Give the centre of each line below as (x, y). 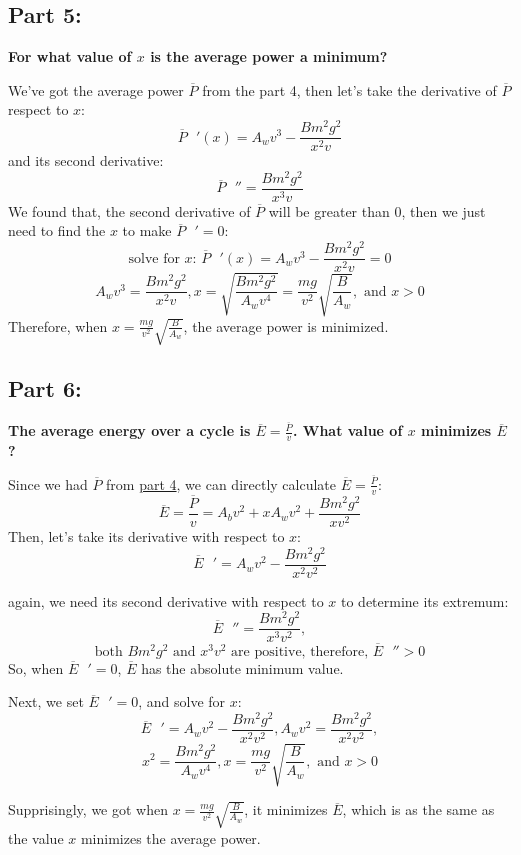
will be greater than (329, 210)
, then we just (443, 210)
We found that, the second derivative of (129, 210)
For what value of (70, 56)
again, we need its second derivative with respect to (166, 600)
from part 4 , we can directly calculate (221, 483)
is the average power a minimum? (269, 56)
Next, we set (46, 701)
